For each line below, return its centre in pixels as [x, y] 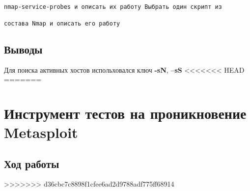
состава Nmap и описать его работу [62, 23]
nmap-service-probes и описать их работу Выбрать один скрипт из [113, 7]
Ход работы [32, 163]
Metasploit [41, 132]
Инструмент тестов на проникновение [125, 113]
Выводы [23, 49]
